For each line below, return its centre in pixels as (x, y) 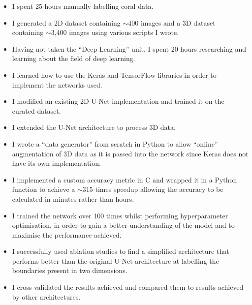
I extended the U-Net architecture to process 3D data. (94, 127)
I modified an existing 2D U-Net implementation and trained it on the (118, 101)
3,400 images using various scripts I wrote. (115, 32)
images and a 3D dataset (178, 22)
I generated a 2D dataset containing (66, 22)
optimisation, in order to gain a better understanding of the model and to (123, 225)
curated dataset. (36, 110)
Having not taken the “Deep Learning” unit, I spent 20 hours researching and (129, 48)
